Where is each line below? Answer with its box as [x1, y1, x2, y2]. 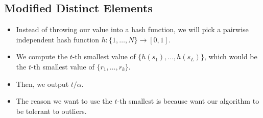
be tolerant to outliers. [16, 105, 87, 116]
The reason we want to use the [16, 96, 112, 106]
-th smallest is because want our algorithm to [117, 96, 259, 106]
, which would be [204, 51, 257, 62]
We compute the [16, 51, 68, 62]
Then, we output [16, 78, 69, 89]
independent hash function [16, 34, 100, 44]
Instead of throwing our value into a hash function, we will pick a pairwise [16, 24, 249, 35]
